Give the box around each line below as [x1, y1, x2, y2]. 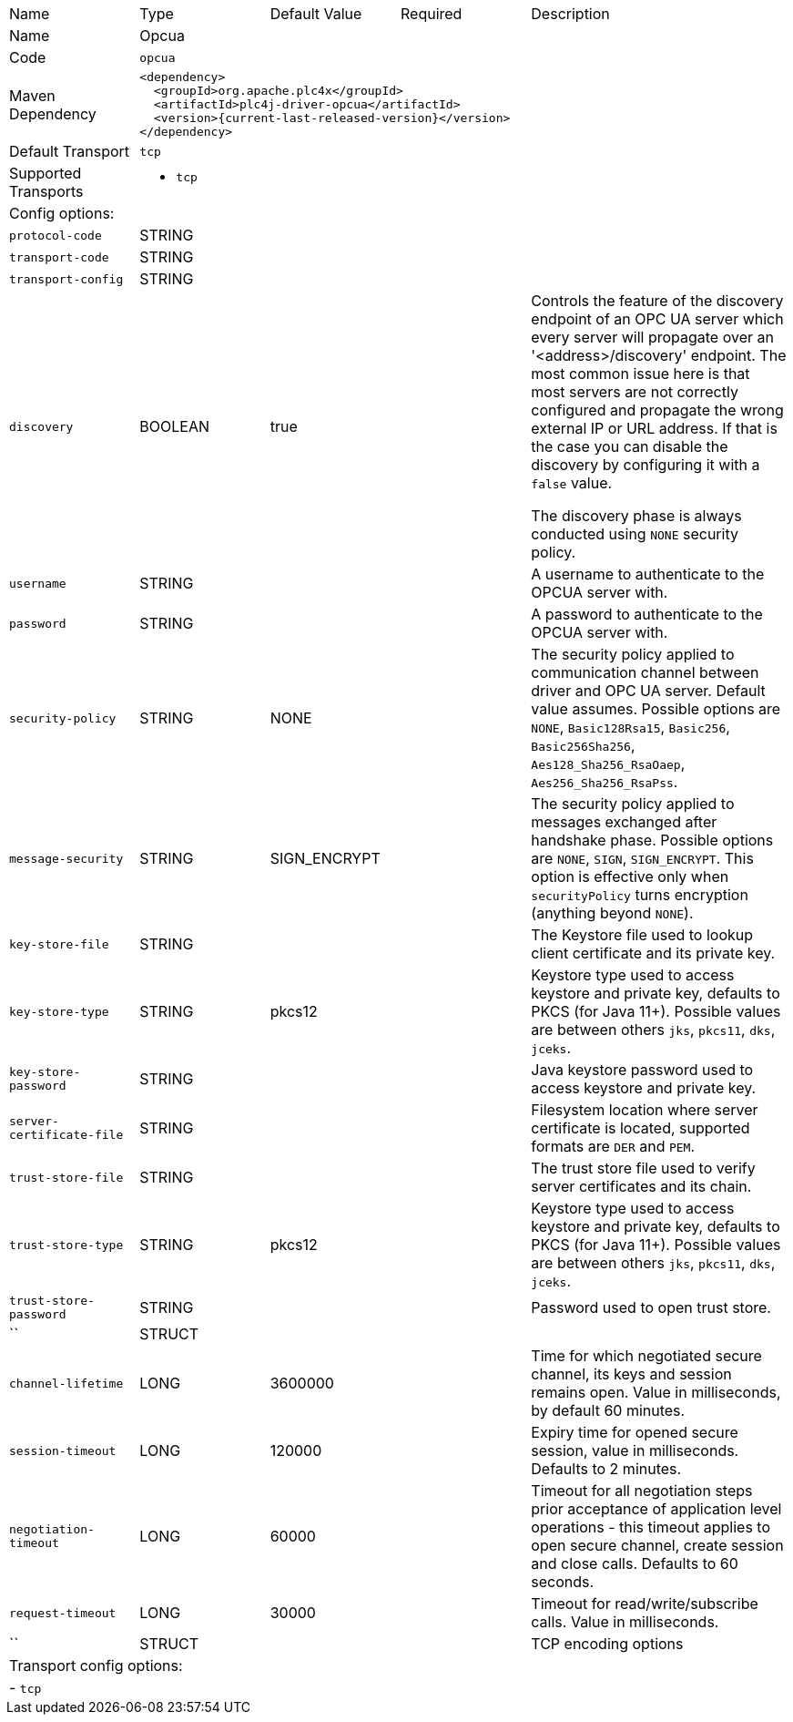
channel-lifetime [9, 1376, 124, 1390]
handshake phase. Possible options [531, 831, 774, 849]
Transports [9, 182, 84, 200]
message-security [9, 851, 124, 866]
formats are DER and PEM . [531, 1137, 696, 1155]
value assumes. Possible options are [531, 700, 781, 718]
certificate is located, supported [531, 1119, 750, 1137]
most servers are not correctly [531, 383, 738, 401]
